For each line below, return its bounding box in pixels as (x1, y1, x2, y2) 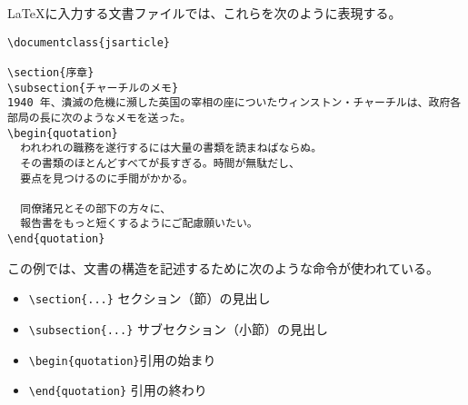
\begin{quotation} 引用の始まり (28, 350, 216, 369)
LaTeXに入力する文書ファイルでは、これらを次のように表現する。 (7, 4, 402, 22)
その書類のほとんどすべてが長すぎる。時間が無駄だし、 (20, 156, 300, 170)
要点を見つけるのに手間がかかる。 (20, 172, 194, 185)
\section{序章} (7, 65, 95, 79)
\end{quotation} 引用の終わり (28, 380, 207, 400)
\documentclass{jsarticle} (7, 35, 170, 49)
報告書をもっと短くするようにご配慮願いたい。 (20, 217, 258, 231)
